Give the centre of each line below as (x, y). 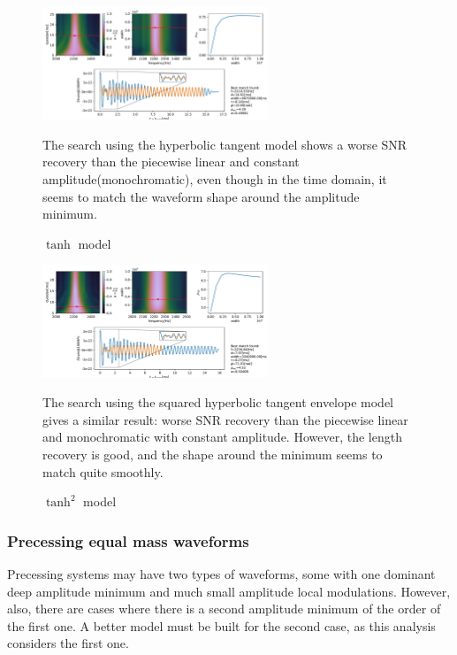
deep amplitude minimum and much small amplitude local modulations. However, (229, 591)
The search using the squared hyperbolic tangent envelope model (218, 402)
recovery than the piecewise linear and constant (171, 162)
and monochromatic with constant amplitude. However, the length (222, 437)
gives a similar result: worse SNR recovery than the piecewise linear (225, 419)
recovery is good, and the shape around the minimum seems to (213, 454)
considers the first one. (68, 643)
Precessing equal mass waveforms (128, 540)
